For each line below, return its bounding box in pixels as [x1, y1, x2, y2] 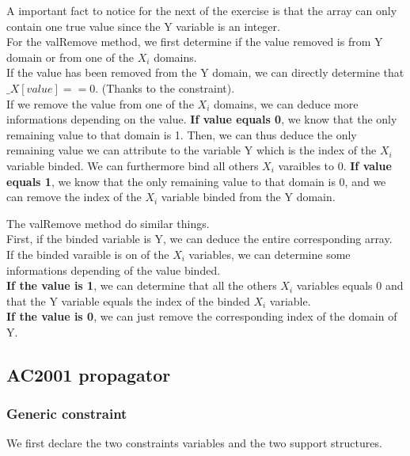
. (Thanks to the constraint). [95, 79, 235, 96]
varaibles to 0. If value [278, 157, 392, 173]
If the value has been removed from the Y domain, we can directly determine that [6, 64, 404, 81]
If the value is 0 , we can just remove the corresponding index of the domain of [6, 308, 397, 325]
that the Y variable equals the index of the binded [6, 292, 250, 309]
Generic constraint [6, 404, 127, 424]
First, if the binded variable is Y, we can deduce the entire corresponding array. [6, 230, 393, 247]
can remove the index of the [6, 188, 142, 205]
